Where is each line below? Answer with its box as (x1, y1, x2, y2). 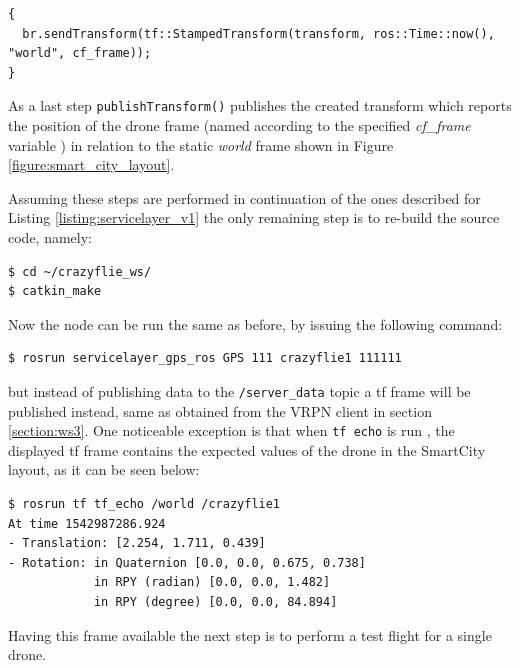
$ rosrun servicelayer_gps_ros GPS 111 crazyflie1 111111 (8, 351, 402, 366)
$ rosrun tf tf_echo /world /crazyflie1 (8, 497, 281, 512)
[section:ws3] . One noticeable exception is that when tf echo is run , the (8, 420, 455, 441)
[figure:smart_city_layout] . (8, 154, 175, 175)
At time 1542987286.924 (8, 516, 166, 531)
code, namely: (8, 227, 92, 247)
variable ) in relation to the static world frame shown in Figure (8, 134, 394, 155)
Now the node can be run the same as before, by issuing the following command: (8, 313, 503, 334)
